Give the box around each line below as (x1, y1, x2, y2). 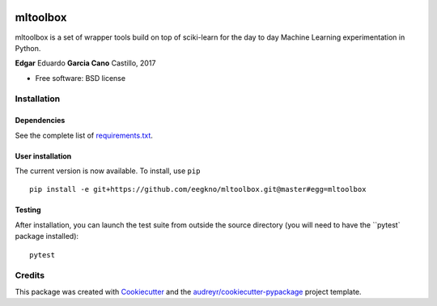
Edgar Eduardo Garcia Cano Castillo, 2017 (15, 58, 156, 68)
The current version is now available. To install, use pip (15, 166, 201, 176)
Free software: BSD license (35, 73, 125, 83)
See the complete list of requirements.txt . (15, 130, 154, 140)
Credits (15, 270, 45, 281)
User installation (15, 151, 72, 161)
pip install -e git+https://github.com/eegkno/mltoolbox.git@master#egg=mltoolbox (29, 185, 367, 194)
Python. (15, 43, 41, 53)
